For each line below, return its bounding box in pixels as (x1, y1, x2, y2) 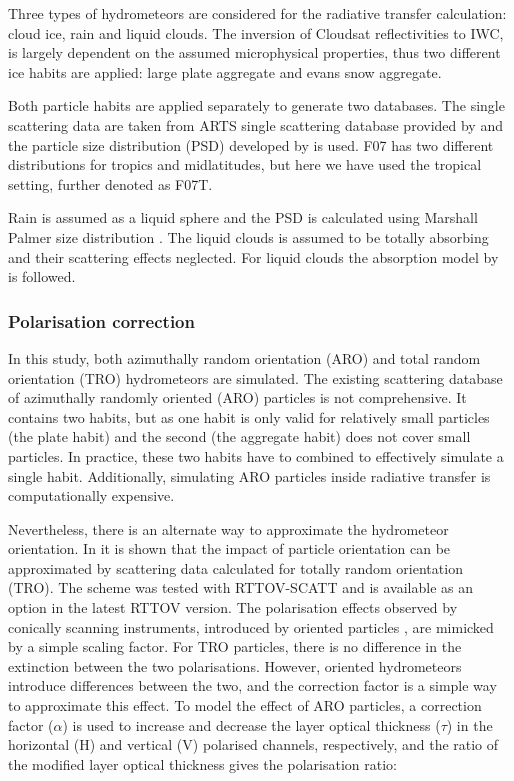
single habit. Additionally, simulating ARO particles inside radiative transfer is (8, 465, 491, 486)
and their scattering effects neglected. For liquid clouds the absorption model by (8, 246, 499, 267)
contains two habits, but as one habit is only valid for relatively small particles (8, 406, 490, 427)
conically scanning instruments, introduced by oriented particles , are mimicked (8, 616, 494, 637)
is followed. (8, 266, 76, 287)
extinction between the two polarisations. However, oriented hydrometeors (8, 655, 462, 676)
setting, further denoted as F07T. (8, 173, 213, 194)
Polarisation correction (8, 308, 195, 333)
